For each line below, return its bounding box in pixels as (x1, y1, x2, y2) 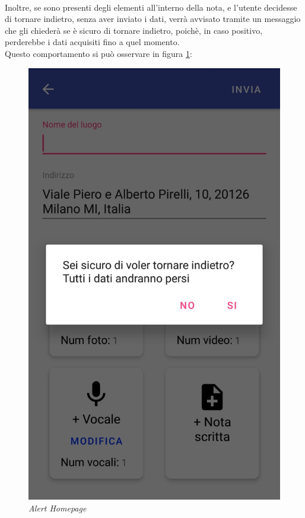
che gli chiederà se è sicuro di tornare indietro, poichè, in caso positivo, (5, 24, 263, 36)
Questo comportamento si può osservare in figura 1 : (5, 47, 192, 59)
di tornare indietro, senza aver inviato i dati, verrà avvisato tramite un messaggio (5, 12, 301, 25)
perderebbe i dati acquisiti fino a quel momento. (5, 36, 180, 48)
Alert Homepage (28, 501, 87, 514)
